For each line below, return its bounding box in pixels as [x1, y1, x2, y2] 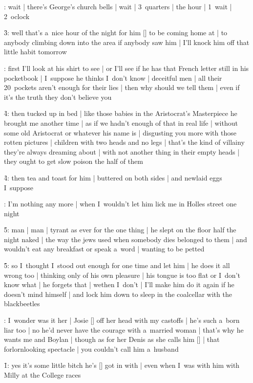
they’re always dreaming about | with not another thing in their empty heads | [4, 146, 240, 157]
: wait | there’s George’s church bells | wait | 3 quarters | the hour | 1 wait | [4, 1, 232, 11]
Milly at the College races [4, 370, 81, 380]
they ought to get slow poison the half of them [4, 156, 143, 166]
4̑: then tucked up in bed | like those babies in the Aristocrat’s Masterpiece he [4, 108, 237, 118]
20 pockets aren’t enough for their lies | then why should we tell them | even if [4, 82, 240, 92]
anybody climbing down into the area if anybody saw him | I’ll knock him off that [4, 37, 250, 47]
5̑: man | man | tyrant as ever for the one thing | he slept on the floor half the [4, 225, 236, 235]
